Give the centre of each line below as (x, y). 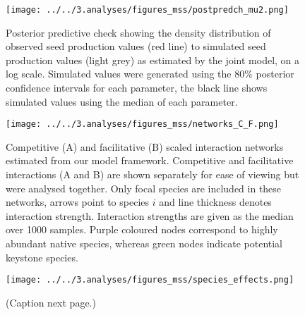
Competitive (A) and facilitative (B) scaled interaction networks (145, 146)
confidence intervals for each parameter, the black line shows (137, 88)
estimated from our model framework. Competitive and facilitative (150, 160)
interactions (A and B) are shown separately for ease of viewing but (152, 174)
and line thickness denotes (215, 202)
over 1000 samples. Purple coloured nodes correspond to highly (142, 229)
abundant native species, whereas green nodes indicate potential (144, 243)
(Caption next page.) (51, 302)
